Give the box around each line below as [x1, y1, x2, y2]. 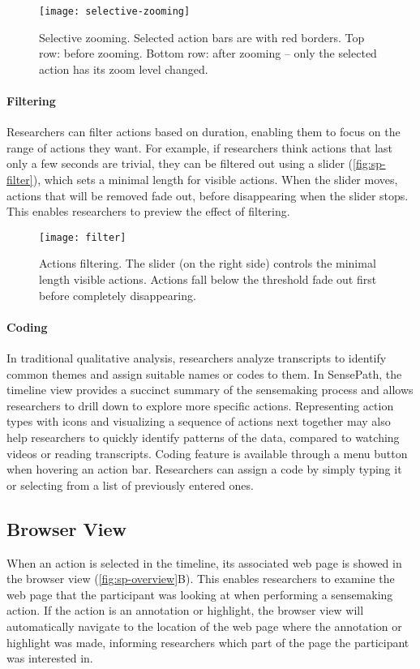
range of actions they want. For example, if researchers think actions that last [6, 139, 392, 156]
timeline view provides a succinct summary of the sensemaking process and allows [6, 381, 414, 398]
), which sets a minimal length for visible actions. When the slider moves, [32, 171, 398, 188]
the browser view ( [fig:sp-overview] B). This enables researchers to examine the [6, 570, 395, 587]
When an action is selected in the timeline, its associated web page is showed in [6, 554, 402, 571]
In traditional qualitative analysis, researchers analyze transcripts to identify [6, 350, 387, 367]
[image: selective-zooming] [39, 6, 191, 17]
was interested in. [6, 650, 93, 667]
